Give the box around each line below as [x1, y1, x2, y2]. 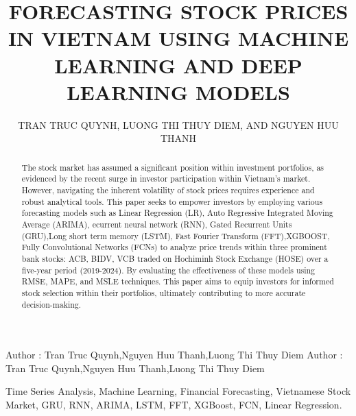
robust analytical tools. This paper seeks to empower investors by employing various [21, 195, 323, 207]
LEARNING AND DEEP [54, 51, 302, 79]
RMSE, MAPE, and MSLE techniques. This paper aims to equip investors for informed [21, 276, 334, 287]
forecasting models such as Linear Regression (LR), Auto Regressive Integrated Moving [21, 207, 333, 219]
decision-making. [21, 298, 82, 310]
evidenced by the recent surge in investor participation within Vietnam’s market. [21, 173, 311, 184]
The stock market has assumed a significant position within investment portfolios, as [21, 161, 324, 173]
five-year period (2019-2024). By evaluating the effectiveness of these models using [21, 264, 316, 276]
